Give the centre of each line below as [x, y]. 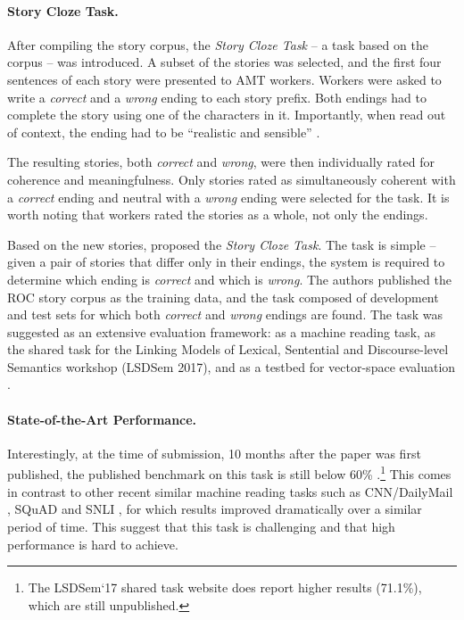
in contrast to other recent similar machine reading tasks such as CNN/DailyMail [230, 491]
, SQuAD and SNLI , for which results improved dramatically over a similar [215, 509]
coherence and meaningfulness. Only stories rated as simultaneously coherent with [232, 179]
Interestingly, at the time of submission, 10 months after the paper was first [214, 453]
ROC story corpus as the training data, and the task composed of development [223, 297]
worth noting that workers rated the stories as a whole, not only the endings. [218, 215]
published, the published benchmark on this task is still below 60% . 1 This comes [229, 473]
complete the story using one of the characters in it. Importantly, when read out [227, 115]
